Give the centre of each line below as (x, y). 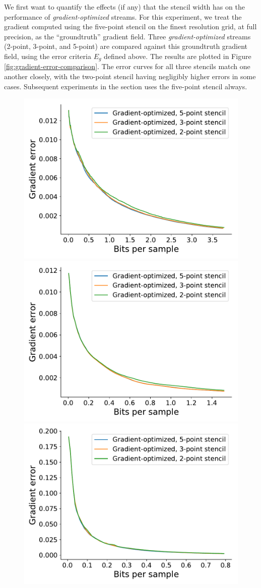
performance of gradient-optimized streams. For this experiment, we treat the (123, 16)
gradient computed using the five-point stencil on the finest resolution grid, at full (130, 26)
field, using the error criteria (48, 56)
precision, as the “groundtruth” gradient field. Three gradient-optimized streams (127, 36)
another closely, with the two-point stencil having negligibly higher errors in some (130, 76)
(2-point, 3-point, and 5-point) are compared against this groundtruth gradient (126, 46)
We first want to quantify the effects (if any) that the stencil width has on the (124, 7)
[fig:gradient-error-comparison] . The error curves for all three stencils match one (127, 66)
